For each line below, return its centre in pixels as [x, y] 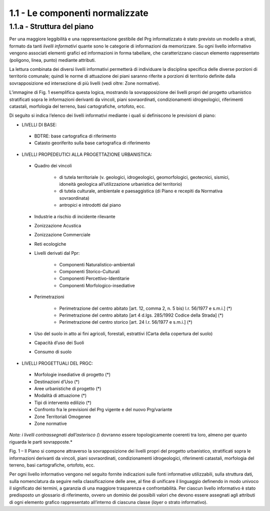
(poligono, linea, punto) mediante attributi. [52, 60]
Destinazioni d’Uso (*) [57, 382]
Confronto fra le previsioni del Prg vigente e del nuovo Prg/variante [103, 410]
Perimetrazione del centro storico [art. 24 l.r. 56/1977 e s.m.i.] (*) [126, 322]
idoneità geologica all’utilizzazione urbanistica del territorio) [121, 184]
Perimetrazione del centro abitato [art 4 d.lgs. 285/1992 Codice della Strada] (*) [141, 315]
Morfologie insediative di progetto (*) [72, 375]
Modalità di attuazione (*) [60, 396]
